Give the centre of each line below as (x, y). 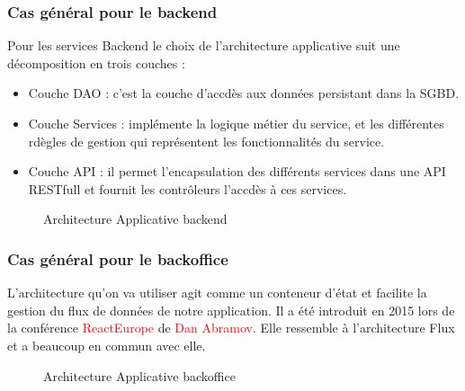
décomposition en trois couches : (96, 62)
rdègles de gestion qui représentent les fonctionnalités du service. (206, 141)
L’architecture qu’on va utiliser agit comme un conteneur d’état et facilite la (217, 293)
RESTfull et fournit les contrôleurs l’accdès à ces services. (188, 188)
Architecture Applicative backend (135, 219)
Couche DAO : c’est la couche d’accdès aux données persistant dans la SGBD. (244, 93)
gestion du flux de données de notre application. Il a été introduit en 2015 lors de (231, 310)
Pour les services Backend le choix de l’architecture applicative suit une (204, 45)
